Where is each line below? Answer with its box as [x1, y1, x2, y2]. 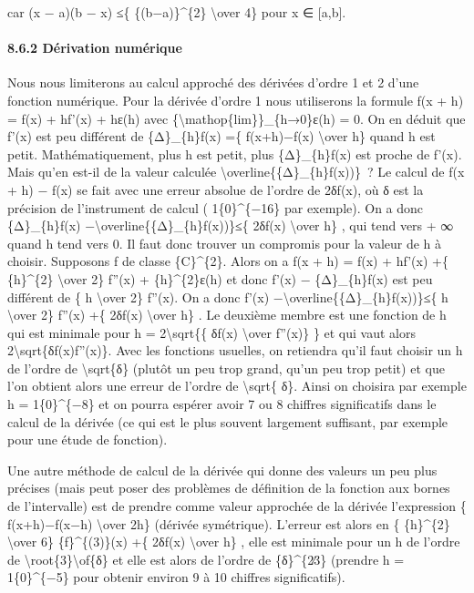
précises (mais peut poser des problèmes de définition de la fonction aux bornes [7, 478, 450, 497]
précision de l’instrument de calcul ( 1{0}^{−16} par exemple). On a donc [7, 198, 424, 217]
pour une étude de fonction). [7, 430, 168, 449]
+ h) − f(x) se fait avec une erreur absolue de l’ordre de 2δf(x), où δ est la [7, 179, 424, 199]
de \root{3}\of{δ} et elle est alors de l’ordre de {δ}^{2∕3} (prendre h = [7, 549, 405, 568]
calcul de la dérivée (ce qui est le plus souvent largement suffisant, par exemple [7, 412, 448, 431]
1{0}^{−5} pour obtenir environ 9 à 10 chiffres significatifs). [7, 567, 345, 587]
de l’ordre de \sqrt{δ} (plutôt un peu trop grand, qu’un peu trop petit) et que [7, 358, 445, 377]
